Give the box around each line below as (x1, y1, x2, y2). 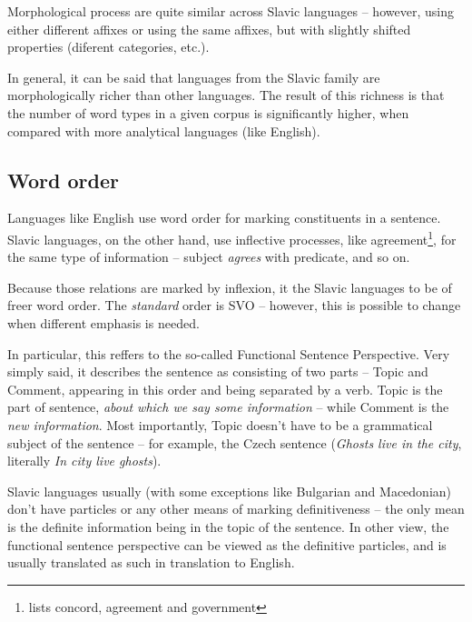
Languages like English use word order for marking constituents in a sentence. (7, 208, 441, 227)
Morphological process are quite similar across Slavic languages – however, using (7, 2, 454, 20)
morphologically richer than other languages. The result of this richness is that (7, 85, 445, 105)
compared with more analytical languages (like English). (7, 121, 320, 140)
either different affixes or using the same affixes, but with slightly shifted (7, 19, 411, 38)
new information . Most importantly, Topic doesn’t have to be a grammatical (7, 415, 433, 434)
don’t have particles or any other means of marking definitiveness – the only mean (7, 499, 465, 518)
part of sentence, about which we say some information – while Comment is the (7, 397, 449, 416)
